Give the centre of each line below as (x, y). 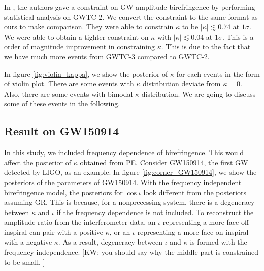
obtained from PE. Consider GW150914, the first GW (164, 162)
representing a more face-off (206, 222)
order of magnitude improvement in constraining (79, 47)
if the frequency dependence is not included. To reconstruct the (155, 212)
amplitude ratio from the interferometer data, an (80, 222)
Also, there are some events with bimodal (69, 93)
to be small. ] (25, 262)
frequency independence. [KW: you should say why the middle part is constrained (131, 252)
